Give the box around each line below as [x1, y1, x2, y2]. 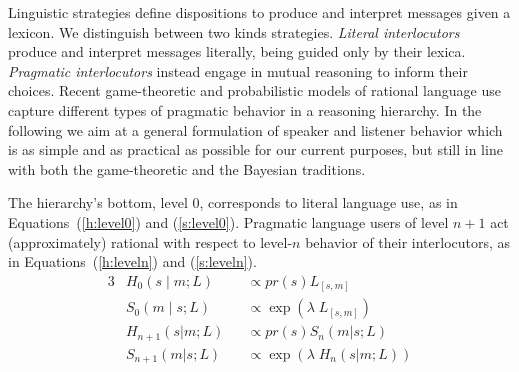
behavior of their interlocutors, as [305, 231, 511, 252]
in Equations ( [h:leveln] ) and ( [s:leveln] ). [8, 251, 257, 272]
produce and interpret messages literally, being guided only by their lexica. [8, 41, 466, 62]
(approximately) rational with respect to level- [8, 231, 293, 252]
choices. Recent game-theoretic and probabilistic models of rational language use [8, 80, 501, 101]
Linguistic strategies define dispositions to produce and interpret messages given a [8, 2, 511, 22]
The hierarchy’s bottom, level [8, 192, 188, 213]
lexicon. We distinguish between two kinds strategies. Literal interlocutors [8, 21, 460, 42]
